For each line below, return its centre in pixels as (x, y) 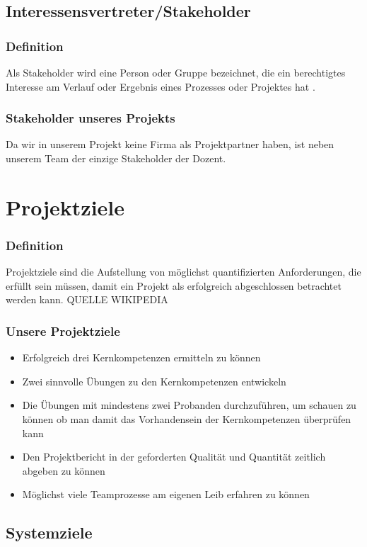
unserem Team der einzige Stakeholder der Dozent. (116, 158)
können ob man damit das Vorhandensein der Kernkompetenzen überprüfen (187, 418)
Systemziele (49, 532)
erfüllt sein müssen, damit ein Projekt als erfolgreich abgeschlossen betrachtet (174, 285)
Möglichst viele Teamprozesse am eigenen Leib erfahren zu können (166, 494)
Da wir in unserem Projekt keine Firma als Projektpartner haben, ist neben (170, 144)
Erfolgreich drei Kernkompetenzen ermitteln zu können (141, 357)
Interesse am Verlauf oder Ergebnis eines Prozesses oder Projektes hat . (161, 86)
